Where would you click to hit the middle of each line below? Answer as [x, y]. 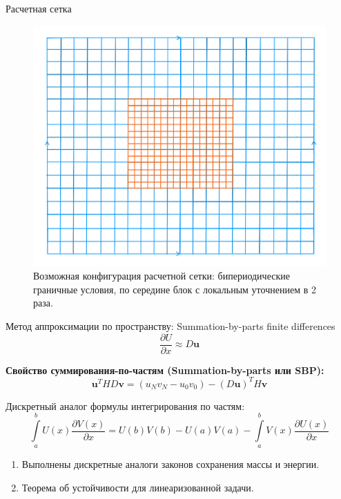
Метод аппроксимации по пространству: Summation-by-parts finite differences [170, 325]
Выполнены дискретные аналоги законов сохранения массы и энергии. [170, 464]
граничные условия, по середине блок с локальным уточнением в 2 [175, 289]
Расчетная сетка [39, 8]
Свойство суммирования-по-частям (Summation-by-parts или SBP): [165, 370]
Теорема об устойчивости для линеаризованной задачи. [138, 488]
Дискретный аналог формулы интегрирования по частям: [125, 405]
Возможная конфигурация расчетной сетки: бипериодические [162, 276]
